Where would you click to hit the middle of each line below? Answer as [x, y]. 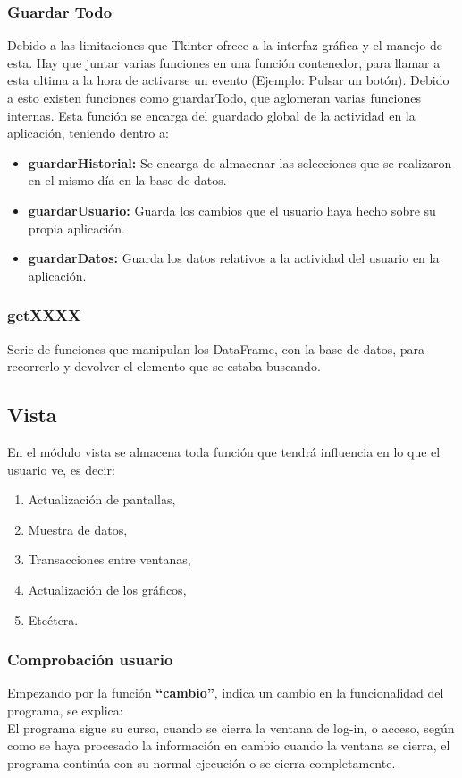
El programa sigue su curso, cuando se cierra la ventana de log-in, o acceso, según [231, 727]
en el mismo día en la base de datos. [127, 180]
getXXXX [44, 315]
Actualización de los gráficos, [107, 589]
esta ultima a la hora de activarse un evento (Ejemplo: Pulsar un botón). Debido [228, 80]
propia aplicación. [76, 228]
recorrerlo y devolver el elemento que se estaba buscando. [164, 366]
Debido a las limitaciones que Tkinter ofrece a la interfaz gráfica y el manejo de [225, 45]
